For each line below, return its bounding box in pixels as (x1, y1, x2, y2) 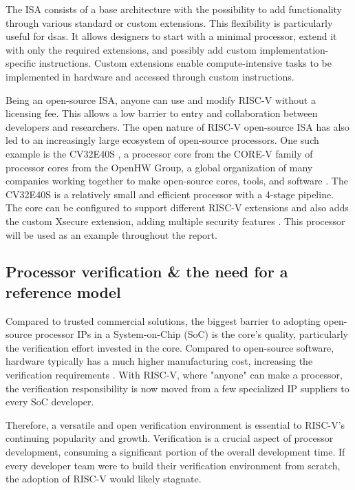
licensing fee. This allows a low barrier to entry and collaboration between (6, 106, 318, 120)
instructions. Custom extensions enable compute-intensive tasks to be (39, 56, 332, 70)
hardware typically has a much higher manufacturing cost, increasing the (6, 354, 313, 368)
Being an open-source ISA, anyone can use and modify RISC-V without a (6, 92, 316, 107)
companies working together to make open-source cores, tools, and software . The (6, 173, 348, 188)
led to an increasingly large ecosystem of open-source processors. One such (6, 133, 319, 147)
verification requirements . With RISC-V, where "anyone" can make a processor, (6, 367, 343, 382)
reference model (6, 281, 121, 302)
